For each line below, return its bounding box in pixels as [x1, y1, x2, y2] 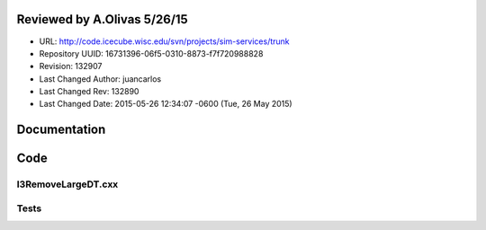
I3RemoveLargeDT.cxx [16, 178, 119, 190]
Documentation [16, 122, 106, 137]
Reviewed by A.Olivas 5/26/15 [16, 12, 188, 27]
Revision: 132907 [39, 61, 103, 72]
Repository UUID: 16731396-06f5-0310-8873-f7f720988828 [39, 48, 264, 58]
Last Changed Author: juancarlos [39, 73, 162, 84]
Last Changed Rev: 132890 [39, 86, 139, 97]
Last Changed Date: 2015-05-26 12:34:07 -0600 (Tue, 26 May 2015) [39, 99, 292, 110]
